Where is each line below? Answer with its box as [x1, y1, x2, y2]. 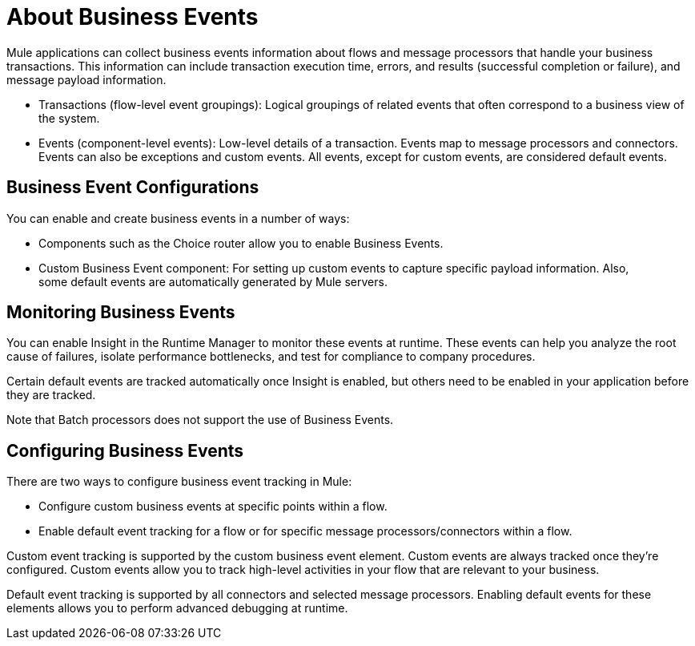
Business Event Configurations [6, 177, 259, 198]
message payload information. [6, 72, 167, 87]
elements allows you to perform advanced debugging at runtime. [6, 601, 348, 616]
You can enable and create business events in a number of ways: [6, 211, 350, 225]
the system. [38, 111, 100, 125]
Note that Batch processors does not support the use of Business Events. [6, 413, 394, 427]
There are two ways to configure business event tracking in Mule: [6, 474, 352, 489]
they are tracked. [6, 388, 96, 402]
